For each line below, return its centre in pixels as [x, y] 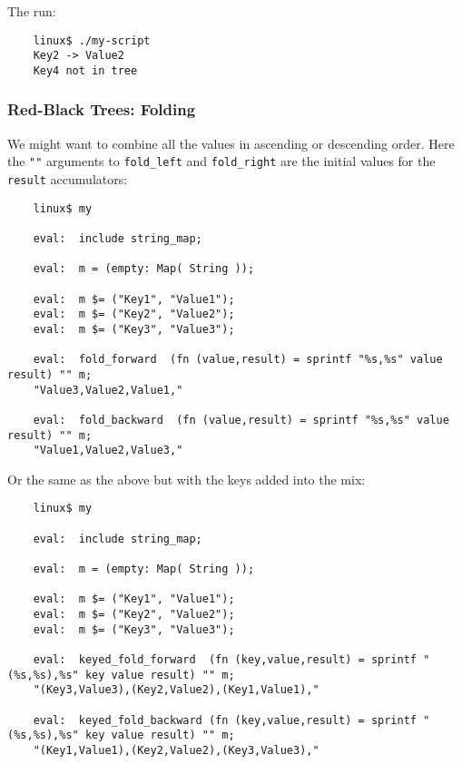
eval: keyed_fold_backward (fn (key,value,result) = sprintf [225, 720]
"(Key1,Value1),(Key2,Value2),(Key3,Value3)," [176, 750]
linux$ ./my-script [92, 40]
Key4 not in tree [85, 70]
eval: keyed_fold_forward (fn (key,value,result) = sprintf [225, 660]
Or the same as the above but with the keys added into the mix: [187, 479]
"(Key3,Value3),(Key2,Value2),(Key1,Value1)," [176, 690]
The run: [32, 11]
